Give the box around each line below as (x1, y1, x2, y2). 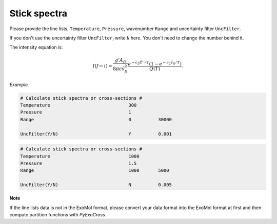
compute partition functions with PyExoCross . (9, 211, 107, 217)
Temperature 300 (20, 102, 137, 108)
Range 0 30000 (20, 117, 172, 122)
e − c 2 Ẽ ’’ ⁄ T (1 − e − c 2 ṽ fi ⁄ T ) (128, 60, 182, 66)
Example (9, 81, 28, 87)
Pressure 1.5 (20, 160, 137, 166)
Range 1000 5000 (20, 168, 169, 173)
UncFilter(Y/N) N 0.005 (20, 182, 172, 188)
